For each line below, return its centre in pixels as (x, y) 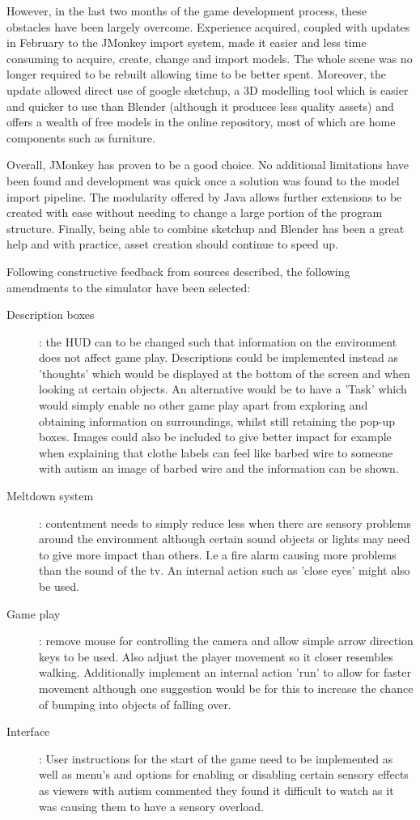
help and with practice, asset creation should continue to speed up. (172, 244)
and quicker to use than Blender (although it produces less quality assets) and (200, 106)
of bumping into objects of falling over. (135, 704)
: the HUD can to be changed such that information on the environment (218, 341)
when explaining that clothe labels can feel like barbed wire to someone (216, 452)
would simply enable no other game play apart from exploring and (204, 405)
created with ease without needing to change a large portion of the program (195, 212)
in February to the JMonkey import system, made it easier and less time (187, 42)
